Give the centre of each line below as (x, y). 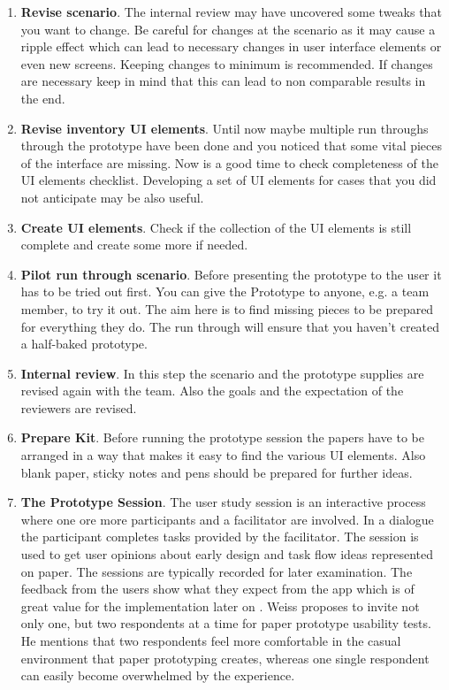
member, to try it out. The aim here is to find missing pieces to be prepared (227, 308)
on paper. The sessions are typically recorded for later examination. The (217, 571)
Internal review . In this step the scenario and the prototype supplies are (222, 373)
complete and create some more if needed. (134, 245)
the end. (43, 98)
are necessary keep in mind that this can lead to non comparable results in (223, 81)
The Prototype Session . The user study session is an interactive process (223, 502)
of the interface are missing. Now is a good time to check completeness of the (229, 162)
